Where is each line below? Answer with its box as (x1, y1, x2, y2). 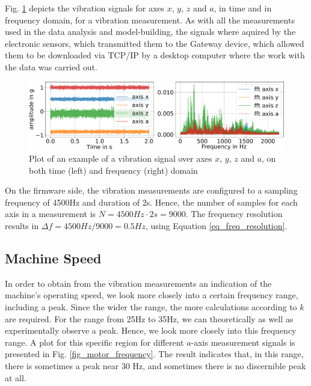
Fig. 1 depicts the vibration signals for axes (5, 2, 165, 14)
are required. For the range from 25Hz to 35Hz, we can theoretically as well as (5, 312, 294, 325)
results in (5, 219, 39, 231)
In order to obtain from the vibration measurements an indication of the (5, 277, 272, 289)
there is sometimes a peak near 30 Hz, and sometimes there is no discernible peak (5, 359, 306, 372)
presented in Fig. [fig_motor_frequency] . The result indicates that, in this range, (5, 348, 304, 360)
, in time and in (214, 2, 272, 14)
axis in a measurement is (5, 207, 96, 220)
